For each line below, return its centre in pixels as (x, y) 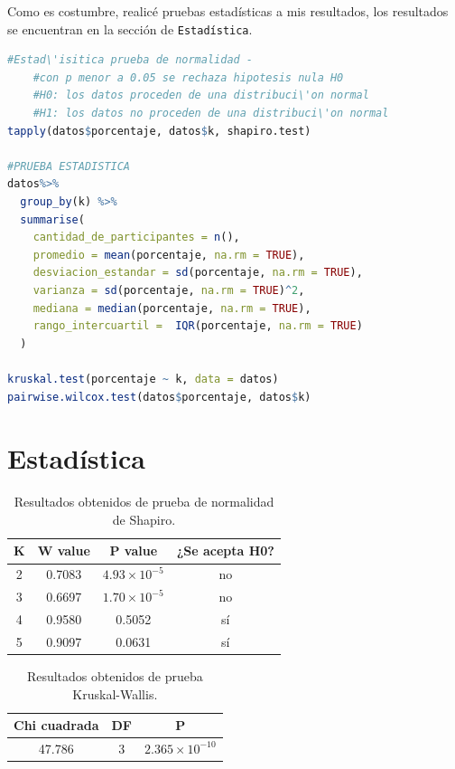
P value (134, 551)
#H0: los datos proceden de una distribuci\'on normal (201, 95)
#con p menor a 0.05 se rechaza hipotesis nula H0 (188, 77)
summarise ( (52, 219)
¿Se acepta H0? (225, 551)
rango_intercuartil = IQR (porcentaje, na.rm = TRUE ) (198, 326)
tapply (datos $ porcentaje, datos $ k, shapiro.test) (159, 131)
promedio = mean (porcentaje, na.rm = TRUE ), (169, 255)
